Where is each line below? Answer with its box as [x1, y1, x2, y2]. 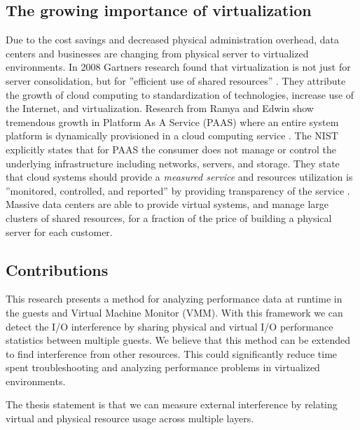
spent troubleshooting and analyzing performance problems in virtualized [6, 360, 320, 375]
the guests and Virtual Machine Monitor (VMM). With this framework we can [6, 305, 343, 319]
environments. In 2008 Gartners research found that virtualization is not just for [6, 60, 351, 74]
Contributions [6, 258, 109, 280]
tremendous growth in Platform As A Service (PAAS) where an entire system [6, 114, 339, 129]
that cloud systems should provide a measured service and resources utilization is [6, 169, 353, 184]
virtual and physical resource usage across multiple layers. [6, 411, 254, 426]
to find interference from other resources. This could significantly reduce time [6, 346, 338, 361]
